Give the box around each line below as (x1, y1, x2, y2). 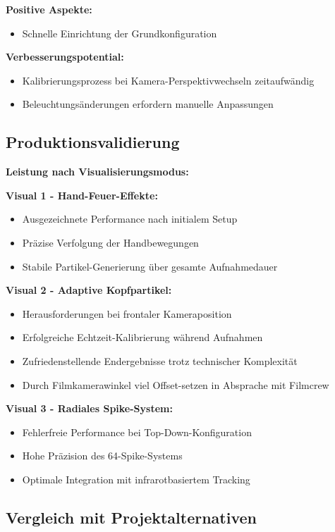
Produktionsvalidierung (6, 131, 180, 153)
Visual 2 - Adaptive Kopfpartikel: (6, 283, 172, 297)
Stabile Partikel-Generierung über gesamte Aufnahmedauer (22, 259, 278, 273)
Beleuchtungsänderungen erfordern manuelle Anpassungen (22, 97, 274, 111)
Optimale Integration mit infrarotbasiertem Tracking (22, 471, 250, 486)
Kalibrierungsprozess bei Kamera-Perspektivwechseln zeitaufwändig (22, 73, 315, 87)
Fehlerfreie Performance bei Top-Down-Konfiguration (22, 424, 252, 439)
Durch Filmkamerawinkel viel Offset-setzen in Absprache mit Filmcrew (22, 377, 329, 392)
